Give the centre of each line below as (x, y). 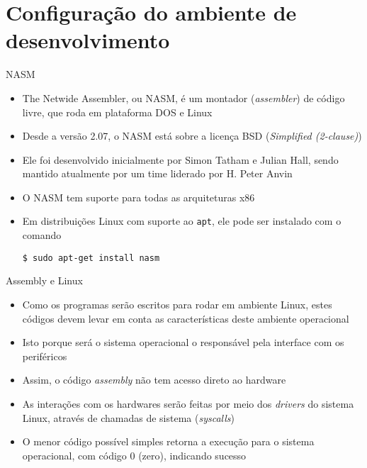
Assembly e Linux (44, 280)
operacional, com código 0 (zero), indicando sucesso (134, 455)
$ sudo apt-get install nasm (91, 258)
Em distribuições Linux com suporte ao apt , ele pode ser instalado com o (182, 221)
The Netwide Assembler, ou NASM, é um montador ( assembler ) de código (183, 97)
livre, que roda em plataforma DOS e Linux (117, 112)
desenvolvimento (88, 40)
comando (42, 235)
